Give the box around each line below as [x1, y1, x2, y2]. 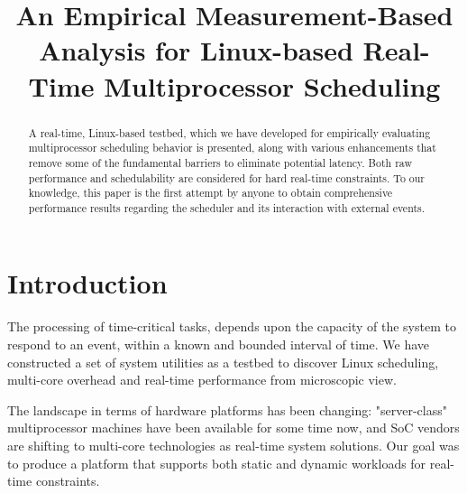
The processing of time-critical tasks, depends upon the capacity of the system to [7, 317, 456, 336]
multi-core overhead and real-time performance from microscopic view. [7, 370, 397, 389]
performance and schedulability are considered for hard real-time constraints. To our [28, 170, 426, 185]
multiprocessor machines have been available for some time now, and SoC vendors [7, 418, 460, 437]
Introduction [7, 265, 168, 302]
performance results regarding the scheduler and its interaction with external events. [28, 200, 426, 215]
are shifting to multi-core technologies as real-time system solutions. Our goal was [7, 435, 460, 454]
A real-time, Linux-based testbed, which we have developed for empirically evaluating [28, 125, 431, 140]
